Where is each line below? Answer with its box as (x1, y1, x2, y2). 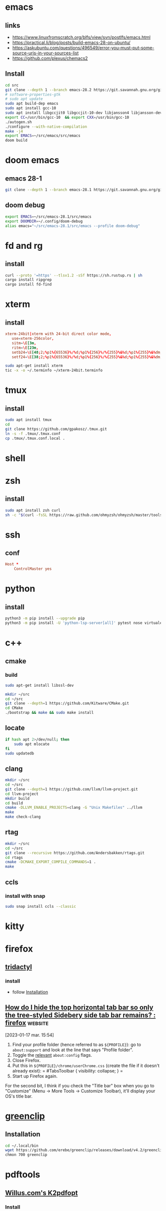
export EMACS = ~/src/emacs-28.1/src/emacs (5, 214, 92, 219)
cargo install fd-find (5, 282, 52, 287)
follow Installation (12, 989, 48, 995)
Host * (5, 562, 19, 567)
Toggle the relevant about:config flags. (12, 1052, 92, 1058)
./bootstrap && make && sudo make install (5, 710, 94, 715)
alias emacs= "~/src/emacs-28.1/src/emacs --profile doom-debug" (5, 223, 140, 229)
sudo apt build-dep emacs (5, 101, 58, 106)
